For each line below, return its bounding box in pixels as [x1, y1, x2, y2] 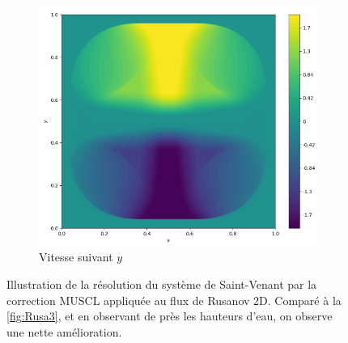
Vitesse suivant [39, 248, 113, 265]
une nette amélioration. [6, 323, 122, 340]
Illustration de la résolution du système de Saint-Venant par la [6, 276, 317, 293]
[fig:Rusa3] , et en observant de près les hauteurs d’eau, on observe [6, 307, 333, 324]
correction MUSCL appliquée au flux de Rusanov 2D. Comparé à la [6, 291, 342, 308]
